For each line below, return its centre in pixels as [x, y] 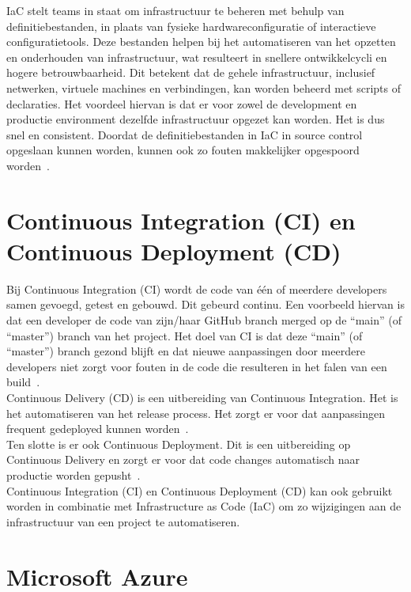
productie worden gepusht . [74, 474]
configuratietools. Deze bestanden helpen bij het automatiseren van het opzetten [201, 42]
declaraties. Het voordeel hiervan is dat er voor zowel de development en [182, 103]
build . [23, 382]
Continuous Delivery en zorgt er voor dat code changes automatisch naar [183, 459]
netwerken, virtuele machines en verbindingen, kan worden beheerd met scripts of [204, 87]
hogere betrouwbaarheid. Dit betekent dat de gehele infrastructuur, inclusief [191, 72]
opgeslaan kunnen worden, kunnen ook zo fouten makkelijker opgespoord [183, 150]
